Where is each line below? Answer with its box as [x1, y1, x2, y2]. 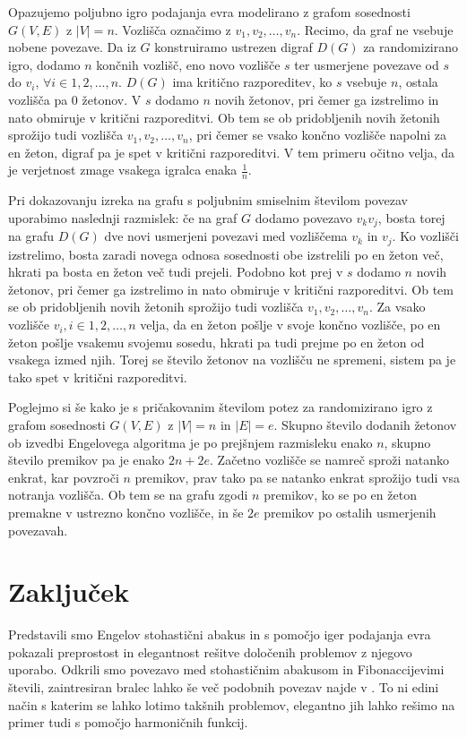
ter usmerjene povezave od [294, 55, 439, 73]
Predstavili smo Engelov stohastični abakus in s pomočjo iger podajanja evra [8, 625, 431, 644]
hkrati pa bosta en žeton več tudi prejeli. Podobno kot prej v [8, 262, 343, 281]
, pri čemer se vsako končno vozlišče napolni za [188, 125, 446, 144]
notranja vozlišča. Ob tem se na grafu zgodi [8, 485, 248, 504]
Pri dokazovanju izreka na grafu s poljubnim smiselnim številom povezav [8, 191, 408, 210]
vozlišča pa [8, 90, 68, 108]
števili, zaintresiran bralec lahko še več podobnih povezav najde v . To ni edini [8, 678, 439, 697]
